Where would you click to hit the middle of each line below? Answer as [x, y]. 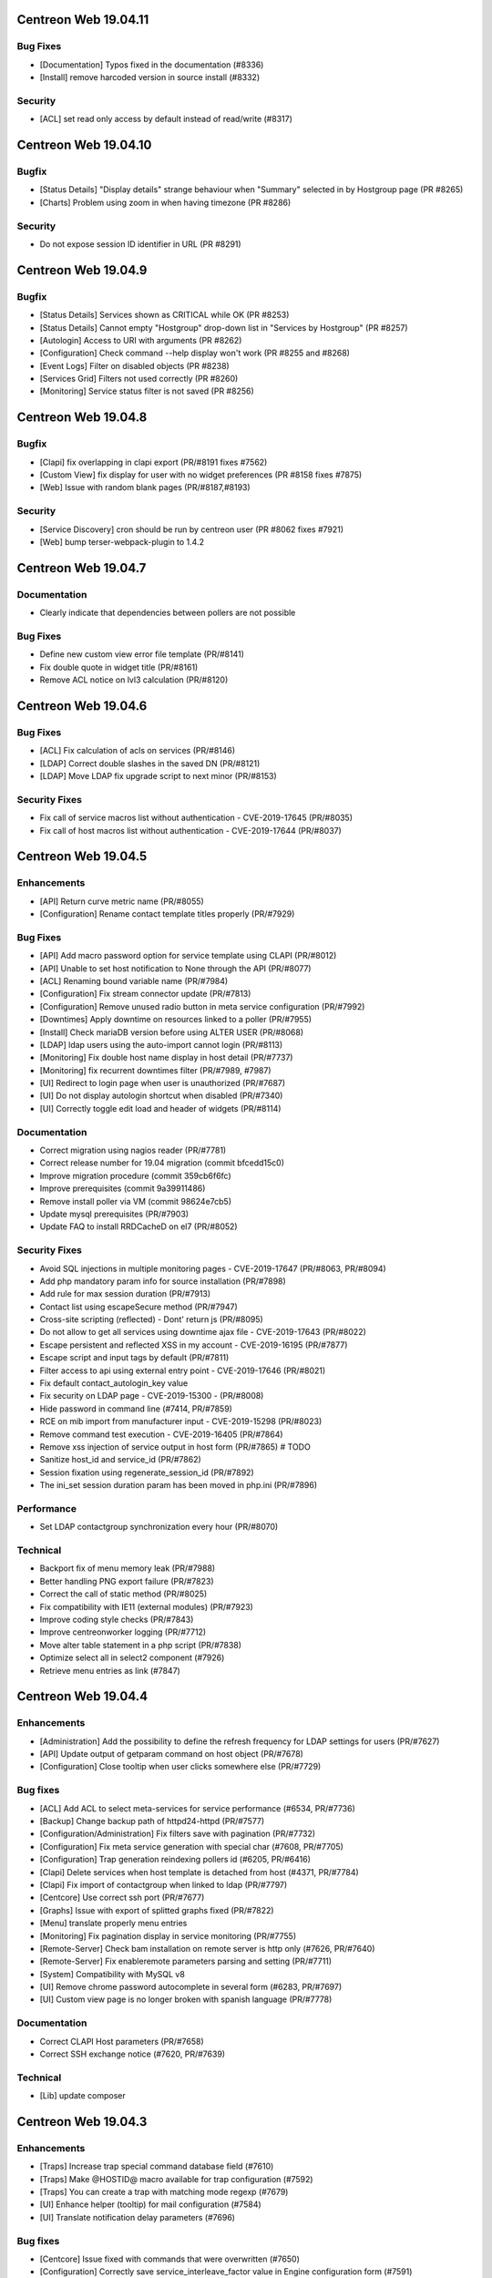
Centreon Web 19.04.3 [82, 2122]
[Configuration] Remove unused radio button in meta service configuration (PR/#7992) [202, 1006]
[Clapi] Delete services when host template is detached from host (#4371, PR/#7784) [199, 1872]
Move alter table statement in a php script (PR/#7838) [140, 1645]
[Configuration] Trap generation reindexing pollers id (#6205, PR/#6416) [175, 1860]
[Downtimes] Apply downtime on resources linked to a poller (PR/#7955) [176, 1020]
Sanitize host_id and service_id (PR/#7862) [121, 1460]
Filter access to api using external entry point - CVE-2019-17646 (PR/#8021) [183, 1370]
